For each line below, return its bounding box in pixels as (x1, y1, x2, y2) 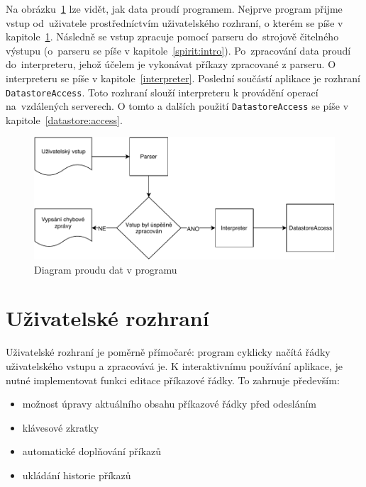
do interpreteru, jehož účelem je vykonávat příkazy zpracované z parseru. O (6, 57, 336, 72)
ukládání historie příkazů (22, 467, 131, 482)
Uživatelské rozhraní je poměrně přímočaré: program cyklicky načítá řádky (6, 345, 331, 359)
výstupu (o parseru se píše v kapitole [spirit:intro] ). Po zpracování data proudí (6, 43, 351, 57)
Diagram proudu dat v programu (34, 262, 177, 276)
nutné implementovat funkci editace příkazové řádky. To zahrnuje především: (6, 372, 340, 387)
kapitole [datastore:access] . (6, 112, 123, 127)
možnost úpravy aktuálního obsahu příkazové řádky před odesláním (22, 396, 317, 411)
